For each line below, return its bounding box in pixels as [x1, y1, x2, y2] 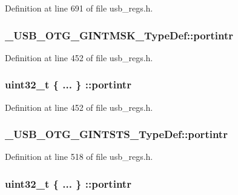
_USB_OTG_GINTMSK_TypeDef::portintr [5, 27, 233, 42]
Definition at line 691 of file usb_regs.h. [5, 2, 153, 14]
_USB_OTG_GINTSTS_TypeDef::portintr [5, 127, 228, 142]
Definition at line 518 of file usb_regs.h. [5, 150, 153, 163]
